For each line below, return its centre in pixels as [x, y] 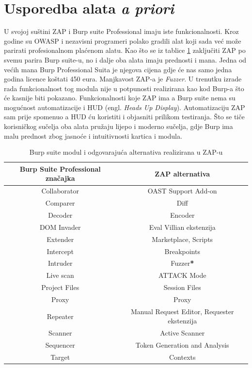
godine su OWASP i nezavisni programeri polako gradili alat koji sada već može [123, 40]
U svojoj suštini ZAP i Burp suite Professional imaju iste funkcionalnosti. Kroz [121, 31]
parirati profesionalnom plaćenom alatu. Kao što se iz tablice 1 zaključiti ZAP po [125, 50]
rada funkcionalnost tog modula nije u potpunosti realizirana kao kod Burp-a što [124, 88]
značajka [60, 178]
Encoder [182, 215]
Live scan [60, 275]
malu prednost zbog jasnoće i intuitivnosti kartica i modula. [93, 136]
